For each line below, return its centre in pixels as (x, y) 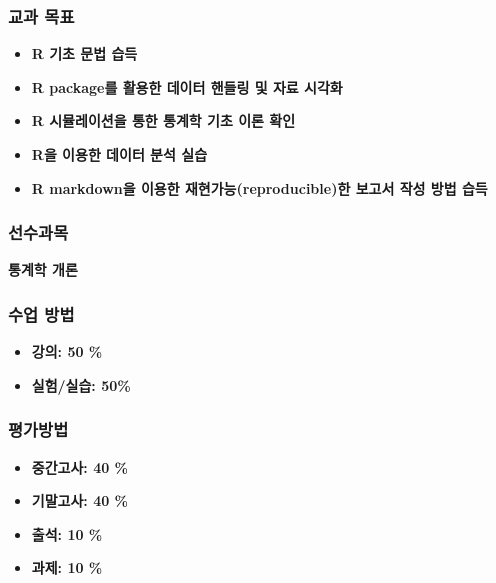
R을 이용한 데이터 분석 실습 (119, 154)
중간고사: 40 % (80, 466)
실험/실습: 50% (81, 384)
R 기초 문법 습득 (84, 53)
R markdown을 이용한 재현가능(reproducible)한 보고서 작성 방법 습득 (259, 187)
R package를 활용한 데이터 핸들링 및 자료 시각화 (187, 86)
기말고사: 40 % (80, 500)
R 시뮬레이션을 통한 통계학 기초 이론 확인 (163, 120)
